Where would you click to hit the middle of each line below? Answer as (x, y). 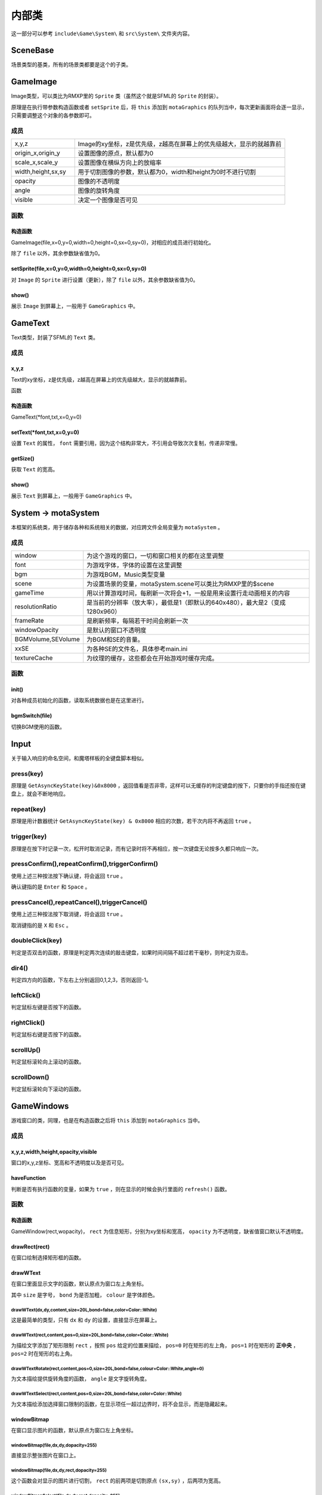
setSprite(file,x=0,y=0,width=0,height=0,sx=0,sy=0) (79, 269)
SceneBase (32, 51)
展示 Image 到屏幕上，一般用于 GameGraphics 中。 (75, 306)
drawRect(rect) (30, 1246)
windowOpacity (37, 630)
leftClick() (26, 995)
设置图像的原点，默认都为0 (116, 154)
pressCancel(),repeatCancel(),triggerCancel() (79, 902)
